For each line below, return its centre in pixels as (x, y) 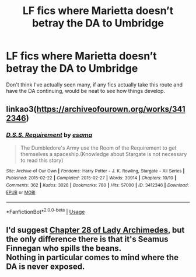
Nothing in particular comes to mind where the (92, 257)
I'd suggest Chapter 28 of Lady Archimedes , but (95, 230)
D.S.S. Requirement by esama (49, 135)
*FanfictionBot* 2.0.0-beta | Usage (45, 211)
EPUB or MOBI (21, 192)
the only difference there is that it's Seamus (87, 239)
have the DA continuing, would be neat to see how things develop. (85, 91)
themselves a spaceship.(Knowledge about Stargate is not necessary (104, 154)
